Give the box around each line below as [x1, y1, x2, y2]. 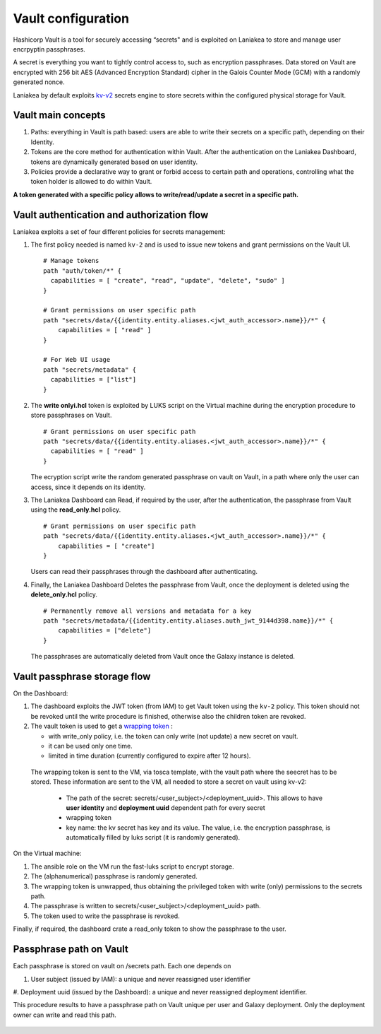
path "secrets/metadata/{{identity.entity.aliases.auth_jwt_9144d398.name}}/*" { [43, 616, 334, 625]
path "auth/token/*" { [43, 266, 122, 275]
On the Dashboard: [13, 689, 68, 698]
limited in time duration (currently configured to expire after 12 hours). [48, 751, 251, 760]
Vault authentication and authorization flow [13, 208, 209, 221]
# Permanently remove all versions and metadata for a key [43, 606, 252, 615]
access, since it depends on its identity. [30, 483, 146, 491]
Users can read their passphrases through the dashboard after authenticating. [30, 568, 258, 576]
